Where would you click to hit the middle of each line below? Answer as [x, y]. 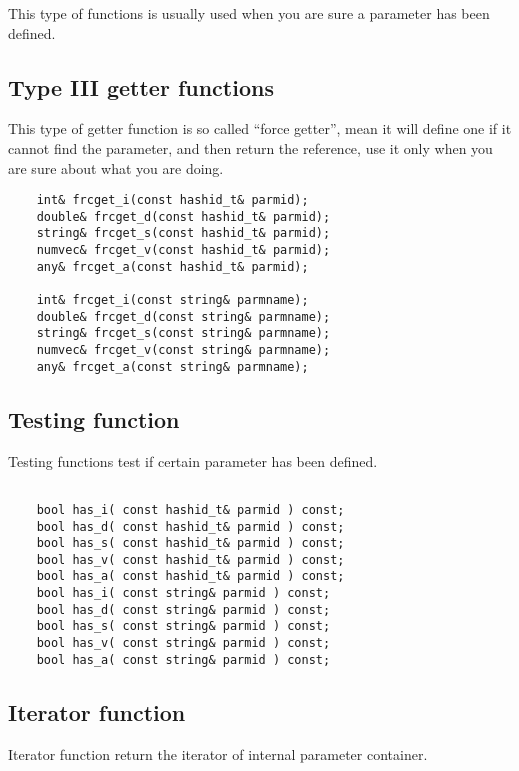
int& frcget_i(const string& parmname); [172, 300]
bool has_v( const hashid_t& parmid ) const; [190, 559]
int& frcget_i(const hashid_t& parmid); [172, 200]
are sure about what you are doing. [116, 167]
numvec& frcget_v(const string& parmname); [183, 350]
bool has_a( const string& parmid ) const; [183, 659]
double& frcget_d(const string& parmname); [183, 316]
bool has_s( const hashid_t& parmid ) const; [190, 543]
